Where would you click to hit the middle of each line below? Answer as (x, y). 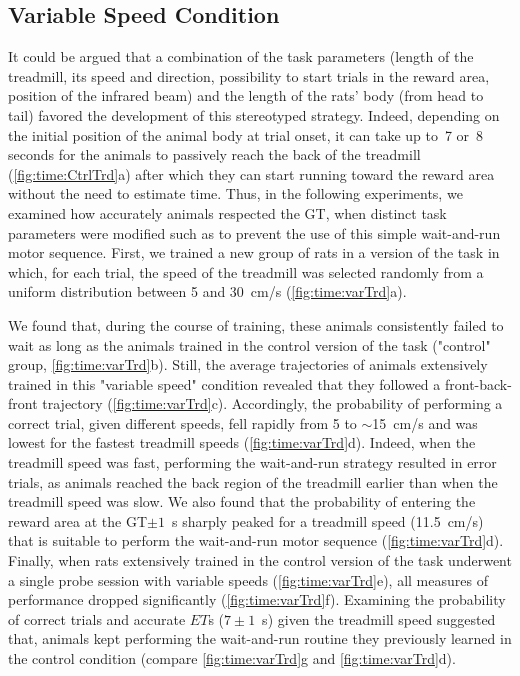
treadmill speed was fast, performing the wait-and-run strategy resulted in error (252, 462)
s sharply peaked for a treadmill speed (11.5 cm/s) (327, 520)
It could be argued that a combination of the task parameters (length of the (241, 56)
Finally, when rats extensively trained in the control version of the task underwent (260, 560)
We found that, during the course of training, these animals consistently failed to (256, 324)
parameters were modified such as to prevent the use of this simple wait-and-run (254, 232)
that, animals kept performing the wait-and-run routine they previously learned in (260, 638)
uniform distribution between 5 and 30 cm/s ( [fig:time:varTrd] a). (207, 291)
